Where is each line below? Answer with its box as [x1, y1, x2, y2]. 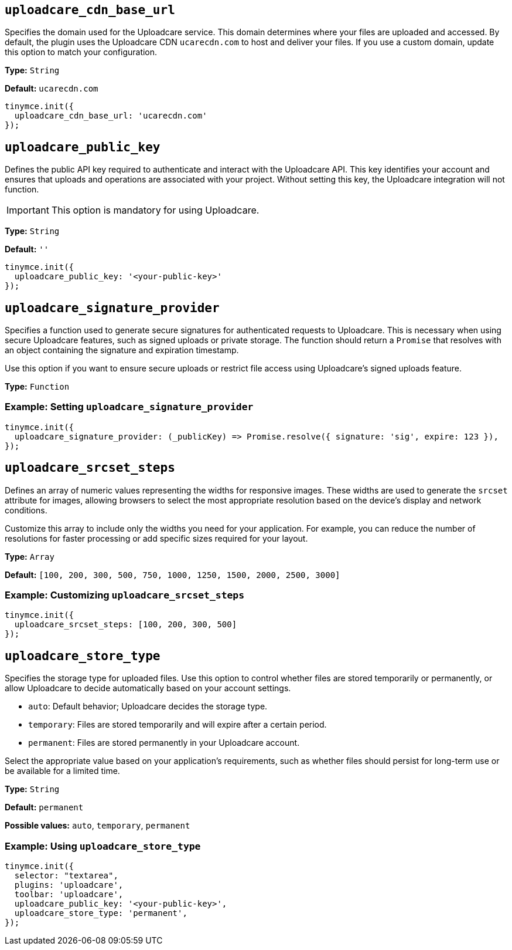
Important [6, 204, 49, 217]
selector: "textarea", [14, 871, 118, 881]
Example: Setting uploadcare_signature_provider [5, 401, 254, 413]
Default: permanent [5, 802, 84, 813]
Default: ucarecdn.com [5, 83, 98, 94]
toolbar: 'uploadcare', [14, 890, 124, 900]
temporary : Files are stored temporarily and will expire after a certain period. [28, 719, 327, 730]
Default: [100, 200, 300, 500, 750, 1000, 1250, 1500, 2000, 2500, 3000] [5, 569, 340, 580]
